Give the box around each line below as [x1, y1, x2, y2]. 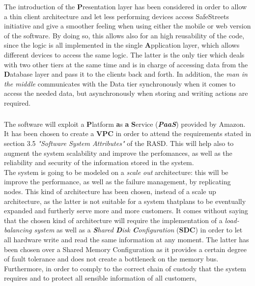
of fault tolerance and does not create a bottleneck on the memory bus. [4, 254, 219, 264]
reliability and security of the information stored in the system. [4, 157, 194, 168]
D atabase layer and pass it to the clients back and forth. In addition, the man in [4, 69, 248, 79]
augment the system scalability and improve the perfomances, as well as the [4, 147, 232, 158]
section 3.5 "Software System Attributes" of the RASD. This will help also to [4, 138, 234, 148]
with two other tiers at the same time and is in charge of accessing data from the [4, 59, 248, 69]
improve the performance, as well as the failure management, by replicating [4, 176, 231, 187]
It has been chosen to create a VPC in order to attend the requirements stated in [4, 128, 252, 139]
